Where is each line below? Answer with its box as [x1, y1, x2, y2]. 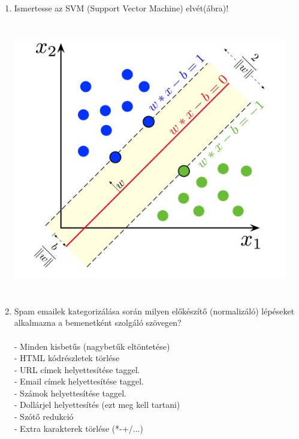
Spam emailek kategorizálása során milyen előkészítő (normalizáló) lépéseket [14, 304, 295, 317]
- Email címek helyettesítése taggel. [14, 375, 144, 387]
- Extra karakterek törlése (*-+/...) [14, 422, 143, 434]
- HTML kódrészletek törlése [14, 352, 120, 364]
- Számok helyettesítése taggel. [14, 386, 126, 399]
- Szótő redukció [14, 410, 74, 423]
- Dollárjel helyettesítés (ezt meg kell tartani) [14, 398, 180, 411]
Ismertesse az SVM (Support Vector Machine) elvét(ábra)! [14, 2, 229, 14]
